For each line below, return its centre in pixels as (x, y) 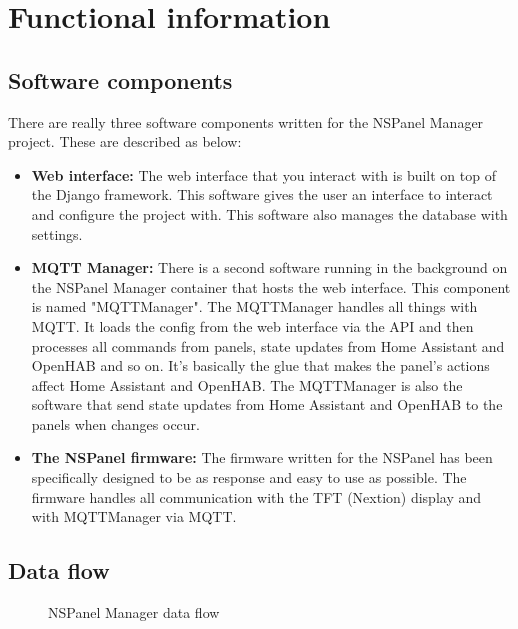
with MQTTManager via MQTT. (134, 516)
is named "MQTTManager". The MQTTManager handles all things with (254, 306)
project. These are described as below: (125, 141)
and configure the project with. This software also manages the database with (269, 213)
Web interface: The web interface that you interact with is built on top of (263, 174)
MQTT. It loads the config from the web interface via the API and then (252, 325)
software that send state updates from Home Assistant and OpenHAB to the (267, 404)
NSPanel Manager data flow (134, 612)
